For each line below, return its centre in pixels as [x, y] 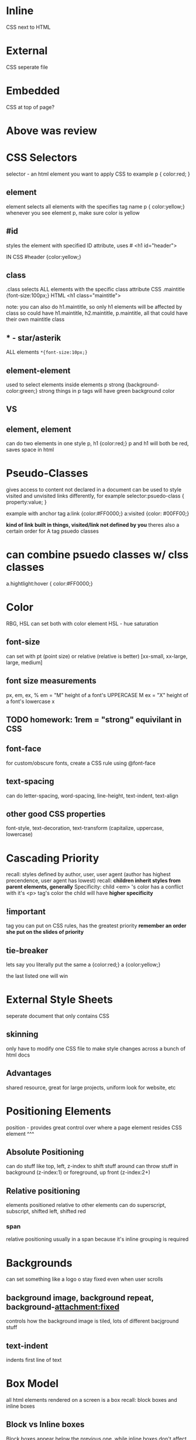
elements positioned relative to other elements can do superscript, [86, 1205]
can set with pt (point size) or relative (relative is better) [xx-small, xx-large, [97, 656]
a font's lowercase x [30, 701]
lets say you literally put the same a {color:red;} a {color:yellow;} [83, 965]
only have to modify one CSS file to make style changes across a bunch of [96, 1048]
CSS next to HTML [28, 27]
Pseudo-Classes [47, 473]
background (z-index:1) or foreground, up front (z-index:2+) [78, 1172]
